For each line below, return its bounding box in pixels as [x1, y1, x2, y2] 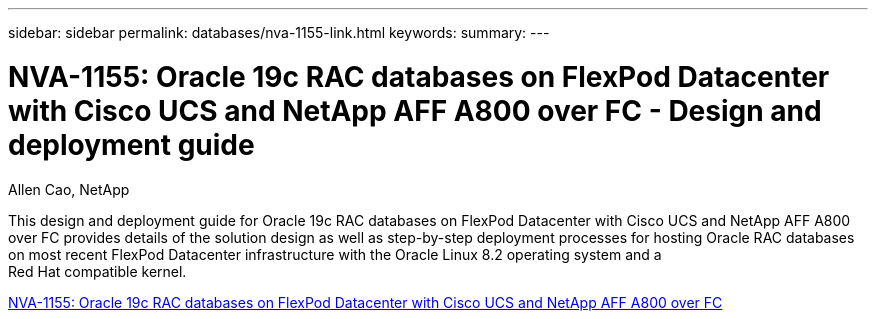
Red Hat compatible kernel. [8, 262, 187, 280]
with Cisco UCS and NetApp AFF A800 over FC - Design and [8, 93, 822, 128]
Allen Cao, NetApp [8, 180, 130, 198]
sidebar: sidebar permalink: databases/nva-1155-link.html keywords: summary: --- [8, 24, 550, 41]
